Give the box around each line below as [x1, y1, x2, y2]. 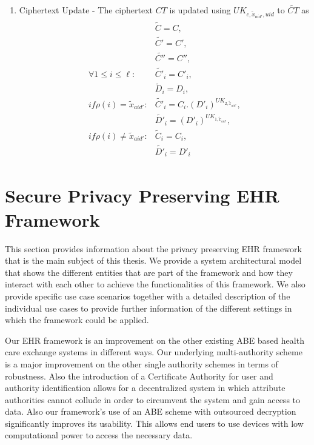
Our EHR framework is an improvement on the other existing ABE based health [5, 333, 304, 346]
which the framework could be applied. [5, 313, 149, 326]
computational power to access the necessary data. [5, 429, 193, 441]
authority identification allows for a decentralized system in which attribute [5, 381, 286, 394]
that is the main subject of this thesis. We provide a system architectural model [5, 254, 302, 267]
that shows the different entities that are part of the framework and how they [5, 266, 293, 278]
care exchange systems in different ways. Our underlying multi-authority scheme [5, 346, 302, 358]
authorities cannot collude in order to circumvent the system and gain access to [5, 393, 301, 406]
